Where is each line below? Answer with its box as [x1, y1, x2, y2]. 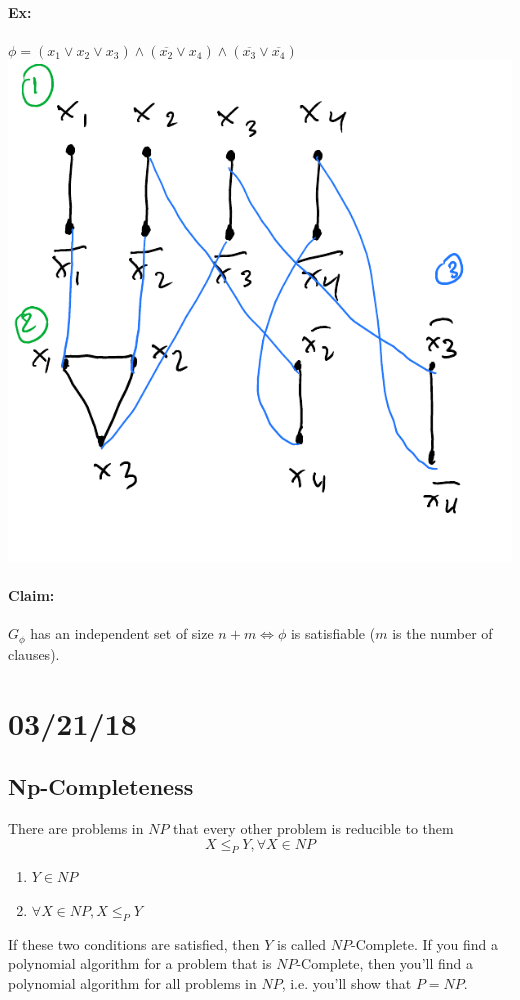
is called [277, 933, 327, 954]
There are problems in [8, 817, 144, 838]
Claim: [8, 585, 55, 606]
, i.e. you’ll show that [281, 972, 412, 993]
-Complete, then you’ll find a [296, 953, 473, 974]
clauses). [8, 643, 60, 664]
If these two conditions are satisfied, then [8, 933, 260, 954]
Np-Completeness [8, 771, 194, 802]
